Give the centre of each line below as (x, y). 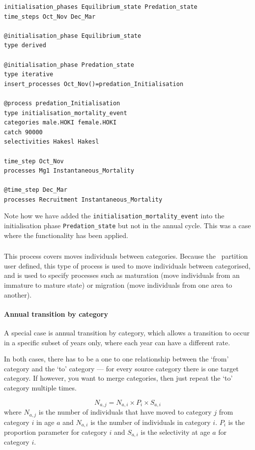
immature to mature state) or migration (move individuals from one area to (118, 285)
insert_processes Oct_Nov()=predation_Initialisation (94, 84)
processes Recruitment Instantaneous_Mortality (83, 199)
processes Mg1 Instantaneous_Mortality (69, 171)
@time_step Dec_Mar (36, 190)
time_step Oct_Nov (34, 161)
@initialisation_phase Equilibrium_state (73, 36)
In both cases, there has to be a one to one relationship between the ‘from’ (116, 359)
